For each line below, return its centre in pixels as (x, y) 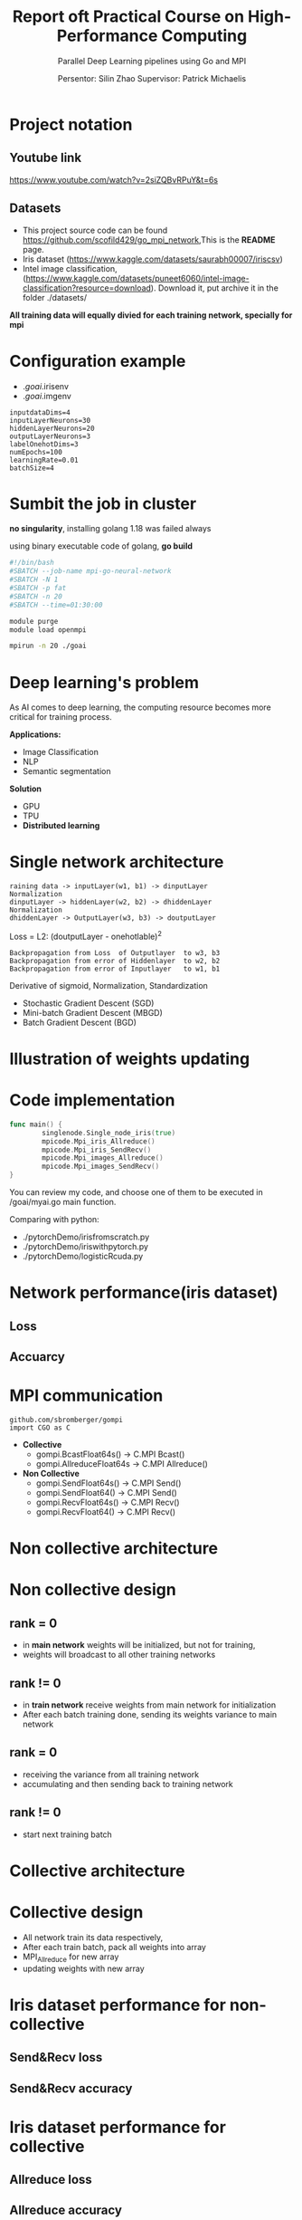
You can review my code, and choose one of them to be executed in (137, 1192)
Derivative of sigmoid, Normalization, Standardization (109, 985)
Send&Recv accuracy (71, 2088)
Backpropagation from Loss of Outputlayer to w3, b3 (115, 952)
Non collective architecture (114, 1549)
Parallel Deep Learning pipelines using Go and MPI (152, 61)
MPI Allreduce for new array (71, 1957)
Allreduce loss (51, 2180)
